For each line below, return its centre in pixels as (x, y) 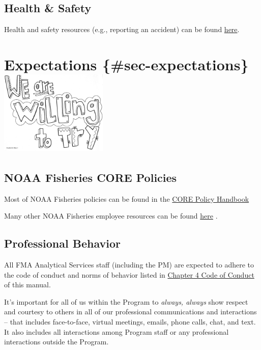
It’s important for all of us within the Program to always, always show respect (126, 301)
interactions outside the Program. (56, 342)
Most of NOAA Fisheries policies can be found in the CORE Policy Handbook (127, 198)
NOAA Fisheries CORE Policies (91, 177)
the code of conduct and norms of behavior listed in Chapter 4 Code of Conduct (129, 274)
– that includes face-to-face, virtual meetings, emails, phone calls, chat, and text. (130, 321)
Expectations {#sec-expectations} (126, 64)
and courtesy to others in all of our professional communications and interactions (130, 312)
